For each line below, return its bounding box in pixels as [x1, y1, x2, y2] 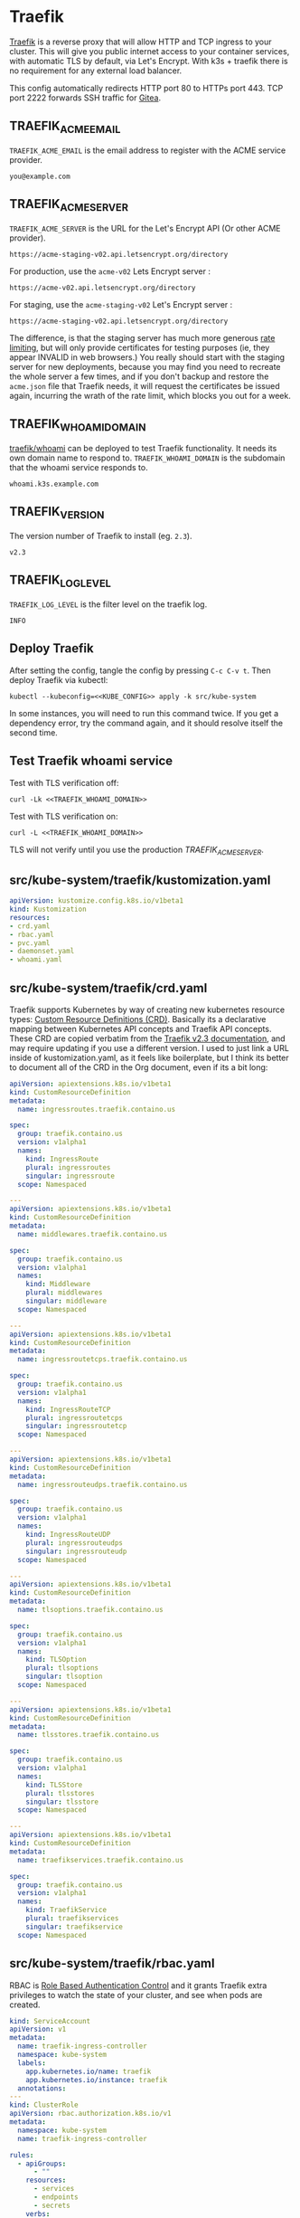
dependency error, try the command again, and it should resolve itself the [9, 717, 283, 728]
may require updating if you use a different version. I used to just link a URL [9, 1042, 289, 1053]
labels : [17, 2058, 47, 2068]
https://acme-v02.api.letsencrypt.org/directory [9, 283, 196, 292]
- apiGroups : [17, 2159, 67, 2168]
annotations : [17, 2083, 67, 2093]
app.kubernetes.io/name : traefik [25, 2067, 152, 2076]
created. [9, 1999, 41, 2010]
